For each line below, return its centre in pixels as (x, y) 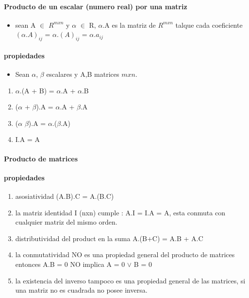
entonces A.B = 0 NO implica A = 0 (70, 264)
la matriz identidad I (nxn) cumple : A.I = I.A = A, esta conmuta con (120, 212)
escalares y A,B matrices (83, 74)
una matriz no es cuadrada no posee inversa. (81, 290)
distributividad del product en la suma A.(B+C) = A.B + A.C (109, 238)
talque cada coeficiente (209, 25)
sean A (25, 25)
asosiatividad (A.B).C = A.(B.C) (65, 196)
